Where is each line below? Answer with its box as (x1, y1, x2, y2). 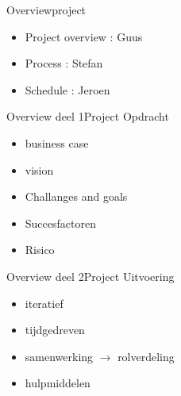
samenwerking (25, 348, 94, 364)
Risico (25, 241, 55, 258)
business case (25, 134, 89, 151)
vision (25, 161, 54, 178)
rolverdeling (117, 348, 175, 364)
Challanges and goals (25, 188, 128, 205)
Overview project (6, 2, 87, 17)
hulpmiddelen (25, 375, 90, 391)
